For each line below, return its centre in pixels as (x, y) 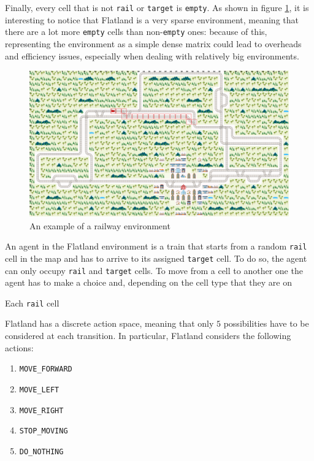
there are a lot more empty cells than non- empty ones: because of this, (136, 32)
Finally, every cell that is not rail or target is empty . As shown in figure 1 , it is (157, 7)
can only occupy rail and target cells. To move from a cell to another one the (154, 270)
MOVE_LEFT (39, 390)
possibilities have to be (266, 323)
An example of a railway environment (100, 225)
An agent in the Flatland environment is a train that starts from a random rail (156, 246)
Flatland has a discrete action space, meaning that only (109, 323)
